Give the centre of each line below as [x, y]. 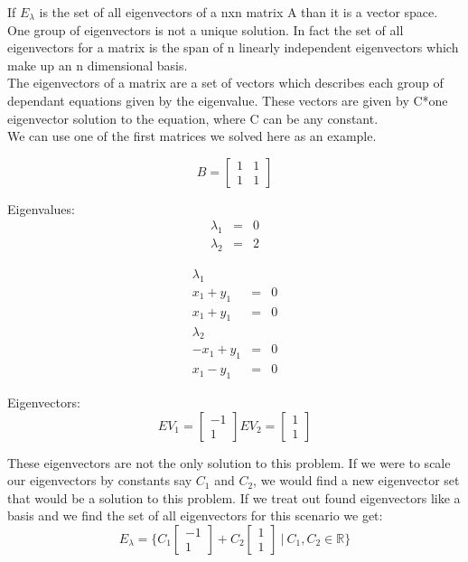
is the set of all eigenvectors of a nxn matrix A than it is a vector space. [239, 12]
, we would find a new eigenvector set [356, 480]
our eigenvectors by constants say [100, 480]
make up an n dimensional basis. [98, 65]
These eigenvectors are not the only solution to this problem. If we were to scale [229, 462]
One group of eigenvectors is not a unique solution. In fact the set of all [206, 29]
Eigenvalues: [41, 208]
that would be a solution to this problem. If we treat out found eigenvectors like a [234, 497]
